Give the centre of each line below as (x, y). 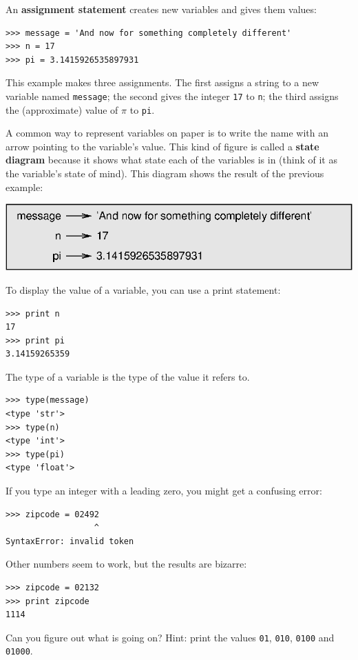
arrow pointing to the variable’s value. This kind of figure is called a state (162, 146)
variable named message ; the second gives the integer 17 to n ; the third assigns (172, 96)
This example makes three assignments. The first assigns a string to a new (162, 82)
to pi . (142, 109)
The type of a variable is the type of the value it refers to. (128, 376)
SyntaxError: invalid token (70, 541)
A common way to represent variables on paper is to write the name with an (167, 133)
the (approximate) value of (62, 109)
